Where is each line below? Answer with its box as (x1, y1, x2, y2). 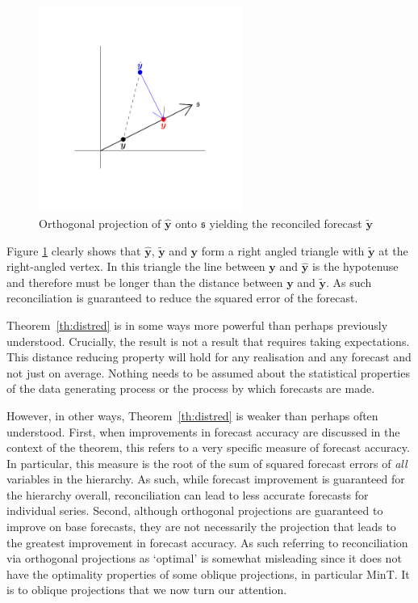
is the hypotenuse (311, 258, 399, 275)
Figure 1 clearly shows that (6, 242, 141, 259)
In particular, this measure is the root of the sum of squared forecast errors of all (6, 454, 408, 471)
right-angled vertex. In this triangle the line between (6, 258, 265, 275)
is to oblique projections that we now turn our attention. (6, 581, 287, 598)
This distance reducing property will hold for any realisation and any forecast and (6, 348, 412, 365)
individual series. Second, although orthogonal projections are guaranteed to (6, 502, 383, 519)
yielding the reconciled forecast (209, 214, 362, 231)
